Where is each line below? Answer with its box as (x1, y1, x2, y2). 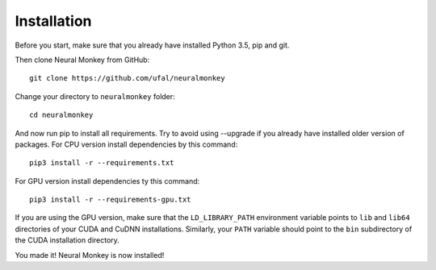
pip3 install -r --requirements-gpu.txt (29, 195, 191, 205)
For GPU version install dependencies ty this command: (15, 176, 200, 185)
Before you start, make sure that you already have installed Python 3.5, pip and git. (15, 40, 290, 50)
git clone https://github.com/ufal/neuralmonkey (29, 73, 225, 83)
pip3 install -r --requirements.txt (29, 158, 174, 168)
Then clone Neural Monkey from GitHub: (15, 55, 150, 64)
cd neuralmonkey (29, 110, 94, 120)
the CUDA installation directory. (15, 235, 120, 245)
